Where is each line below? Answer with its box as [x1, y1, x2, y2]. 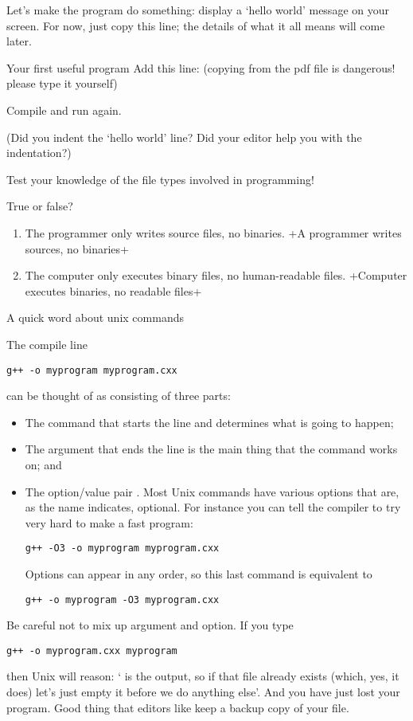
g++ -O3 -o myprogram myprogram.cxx [25, 543, 220, 554]
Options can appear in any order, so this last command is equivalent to [25, 565, 372, 582]
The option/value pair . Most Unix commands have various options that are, [25, 483, 399, 500]
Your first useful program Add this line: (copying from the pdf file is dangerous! [6, 59, 395, 76]
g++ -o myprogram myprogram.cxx [6, 364, 177, 376]
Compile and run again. [6, 101, 122, 118]
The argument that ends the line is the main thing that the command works [25, 441, 398, 457]
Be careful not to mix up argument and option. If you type [6, 617, 294, 633]
